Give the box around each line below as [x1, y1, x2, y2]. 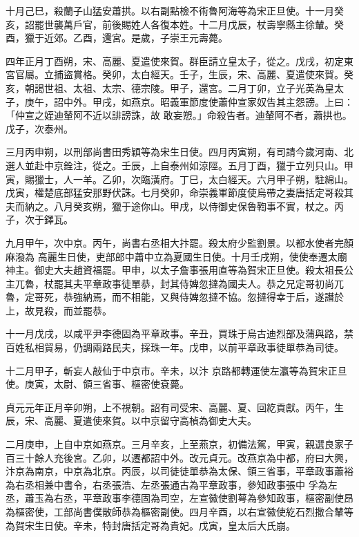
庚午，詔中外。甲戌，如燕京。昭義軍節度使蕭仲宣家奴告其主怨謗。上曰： [24, 94, 353, 109]
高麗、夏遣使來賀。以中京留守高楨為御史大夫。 [43, 413, 257, 428]
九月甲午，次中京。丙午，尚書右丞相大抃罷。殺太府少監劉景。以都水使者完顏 [6, 235, 353, 249]
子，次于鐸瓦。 [6, 212, 73, 227]
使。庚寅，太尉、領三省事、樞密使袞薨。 [6, 377, 189, 391]
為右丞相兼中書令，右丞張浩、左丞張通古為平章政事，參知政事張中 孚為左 [6, 477, 338, 491]
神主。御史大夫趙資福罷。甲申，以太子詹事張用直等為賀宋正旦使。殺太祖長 [6, 263, 344, 277]
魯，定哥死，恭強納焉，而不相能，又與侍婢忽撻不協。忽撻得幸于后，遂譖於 [6, 290, 344, 304]
